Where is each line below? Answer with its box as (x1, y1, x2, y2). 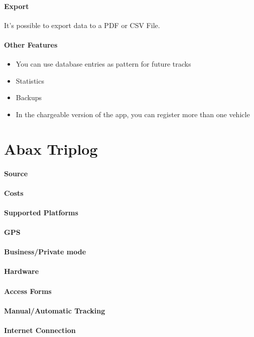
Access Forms (4, 285, 52, 296)
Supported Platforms (4, 207, 78, 217)
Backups (16, 92, 42, 103)
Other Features (4, 39, 58, 50)
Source (4, 168, 28, 178)
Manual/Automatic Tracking (4, 305, 105, 315)
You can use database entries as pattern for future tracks (16, 59, 191, 69)
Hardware (4, 266, 39, 276)
